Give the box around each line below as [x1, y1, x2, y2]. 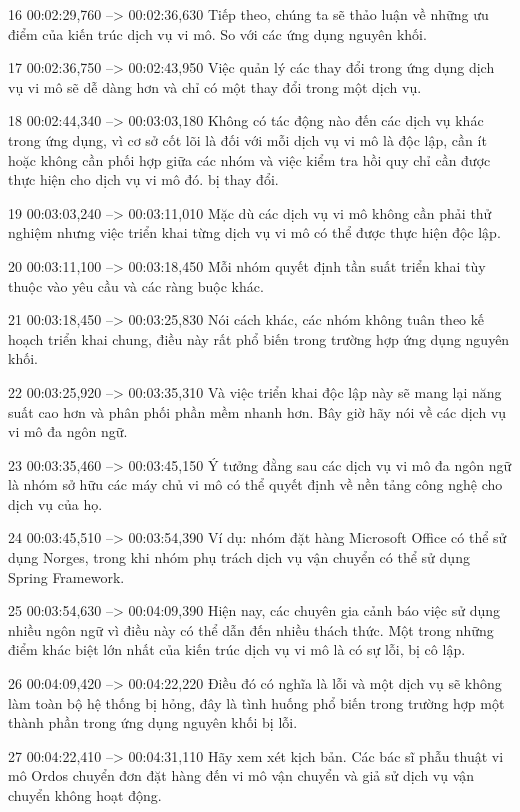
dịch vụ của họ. [8, 493, 103, 514]
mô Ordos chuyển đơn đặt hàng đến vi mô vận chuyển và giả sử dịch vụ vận [8, 765, 475, 786]
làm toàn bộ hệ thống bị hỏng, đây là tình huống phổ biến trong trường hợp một [8, 692, 505, 713]
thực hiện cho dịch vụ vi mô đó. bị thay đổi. [8, 169, 279, 190]
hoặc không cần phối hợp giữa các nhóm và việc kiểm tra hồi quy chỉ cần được [8, 149, 491, 170]
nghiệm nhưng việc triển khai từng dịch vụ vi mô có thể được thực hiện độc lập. [8, 222, 501, 243]
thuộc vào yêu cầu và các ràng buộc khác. [8, 275, 264, 296]
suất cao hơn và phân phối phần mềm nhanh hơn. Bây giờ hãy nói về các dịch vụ [8, 401, 507, 422]
